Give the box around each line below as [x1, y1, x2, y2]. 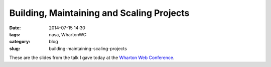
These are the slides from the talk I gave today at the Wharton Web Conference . [9, 55, 175, 61]
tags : [9, 31, 21, 37]
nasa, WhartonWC [49, 31, 87, 37]
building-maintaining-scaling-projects [49, 45, 127, 52]
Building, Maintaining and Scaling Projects [9, 7, 190, 18]
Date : [9, 25, 21, 31]
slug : [9, 45, 20, 52]
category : [9, 39, 31, 45]
